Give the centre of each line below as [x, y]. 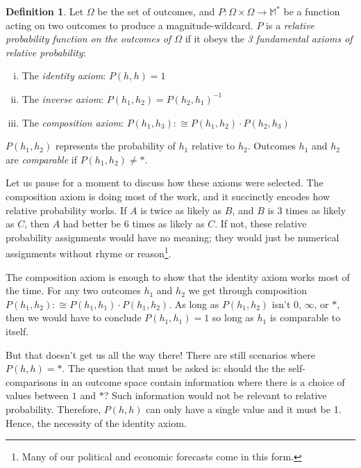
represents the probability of [115, 146]
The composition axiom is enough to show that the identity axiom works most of [178, 276]
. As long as [194, 304]
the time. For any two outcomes [73, 290]
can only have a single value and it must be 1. [244, 409]
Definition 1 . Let [45, 11]
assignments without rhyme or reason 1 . [89, 252]
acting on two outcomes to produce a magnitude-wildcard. [129, 25]
